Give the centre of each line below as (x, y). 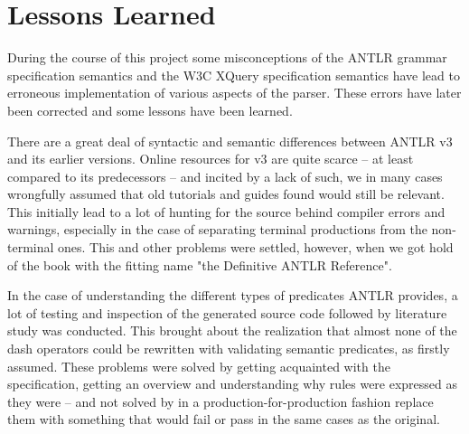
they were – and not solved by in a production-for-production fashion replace (220, 401)
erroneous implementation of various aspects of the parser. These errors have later (234, 93)
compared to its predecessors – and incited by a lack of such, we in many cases (225, 176)
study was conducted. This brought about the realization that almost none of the (232, 330)
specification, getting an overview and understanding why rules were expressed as (233, 384)
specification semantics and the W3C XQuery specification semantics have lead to (234, 75)
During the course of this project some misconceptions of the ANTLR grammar (227, 57)
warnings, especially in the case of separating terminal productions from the (217, 229)
